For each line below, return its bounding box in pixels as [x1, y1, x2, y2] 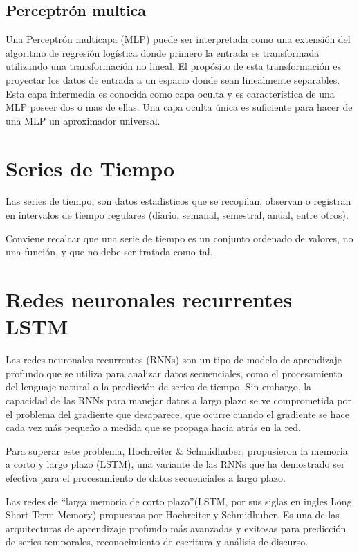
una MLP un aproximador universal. [6, 113, 160, 127]
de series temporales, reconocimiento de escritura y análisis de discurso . [6, 534, 309, 549]
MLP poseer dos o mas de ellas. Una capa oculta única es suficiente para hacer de [6, 100, 353, 114]
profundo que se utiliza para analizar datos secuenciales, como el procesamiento [6, 365, 342, 380]
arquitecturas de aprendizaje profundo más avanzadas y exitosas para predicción [6, 520, 347, 535]
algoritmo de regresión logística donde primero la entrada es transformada [6, 45, 320, 60]
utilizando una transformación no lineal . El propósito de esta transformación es [6, 59, 341, 73]
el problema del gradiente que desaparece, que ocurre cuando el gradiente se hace [6, 406, 349, 421]
